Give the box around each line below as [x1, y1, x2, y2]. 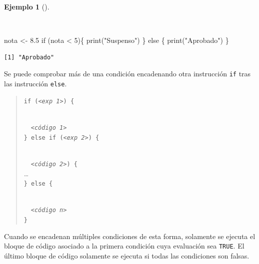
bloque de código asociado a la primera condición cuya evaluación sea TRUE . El [4, 241, 244, 251]
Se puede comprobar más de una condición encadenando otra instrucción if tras [4, 68, 251, 79]
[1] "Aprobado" [4, 53, 54, 61]
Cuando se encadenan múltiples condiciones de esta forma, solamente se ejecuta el [4, 231, 255, 241]
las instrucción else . [4, 78, 67, 89]
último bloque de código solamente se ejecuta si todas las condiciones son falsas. [4, 250, 249, 261]
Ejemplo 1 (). [4, 1, 49, 11]
